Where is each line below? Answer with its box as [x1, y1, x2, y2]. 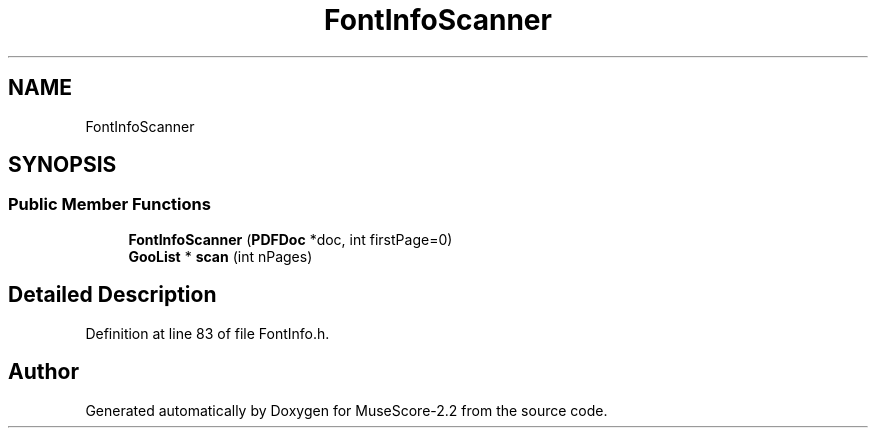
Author [8, 359, 79, 385]
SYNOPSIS [8, 152, 117, 178]
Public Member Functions [8, 194, 211, 215]
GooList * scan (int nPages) [128, 247, 313, 265]
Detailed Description [8, 282, 217, 308]
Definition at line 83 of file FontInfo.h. [85, 324, 330, 342]
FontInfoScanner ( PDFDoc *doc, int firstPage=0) [128, 230, 453, 248]
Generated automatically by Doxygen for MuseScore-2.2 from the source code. [85, 401, 608, 419]
